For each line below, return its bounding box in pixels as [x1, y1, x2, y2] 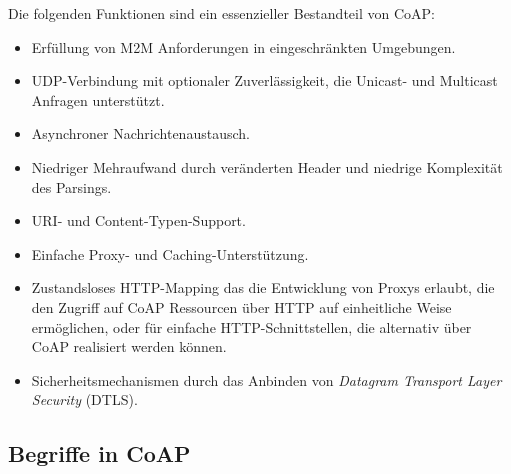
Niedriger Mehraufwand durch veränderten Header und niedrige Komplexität [31, 156, 503, 177]
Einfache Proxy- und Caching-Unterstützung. [31, 243, 309, 264]
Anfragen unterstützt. [31, 89, 165, 110]
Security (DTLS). [31, 389, 138, 410]
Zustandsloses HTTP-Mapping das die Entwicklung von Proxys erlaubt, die [31, 277, 495, 298]
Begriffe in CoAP [8, 438, 191, 469]
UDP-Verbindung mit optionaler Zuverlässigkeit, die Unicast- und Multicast [31, 70, 498, 91]
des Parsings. [31, 176, 112, 197]
